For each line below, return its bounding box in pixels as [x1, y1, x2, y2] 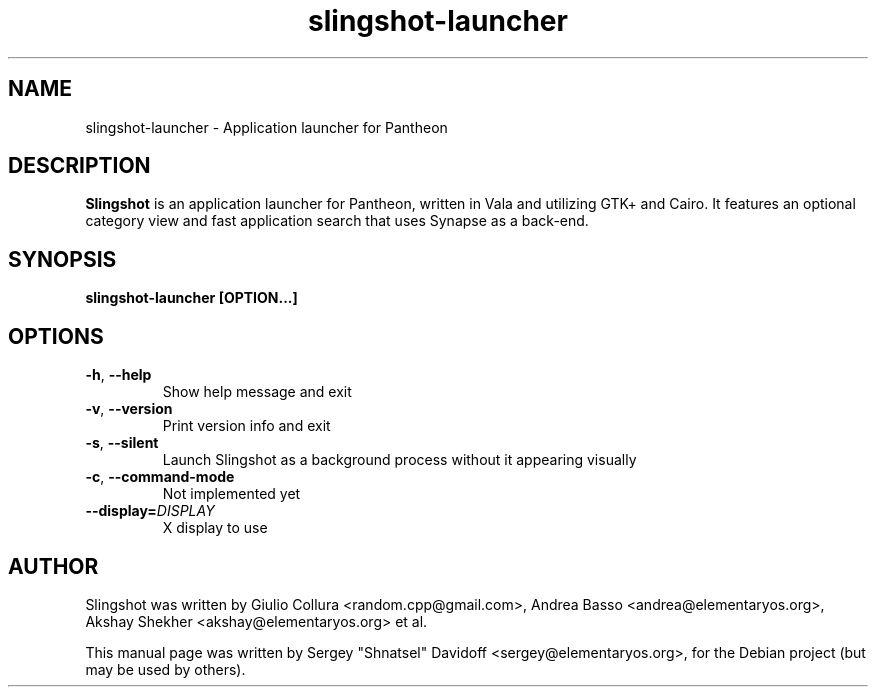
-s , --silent [85, 434, 159, 452]
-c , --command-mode [85, 468, 235, 486]
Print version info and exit [162, 417, 331, 435]
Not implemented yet [162, 485, 301, 503]
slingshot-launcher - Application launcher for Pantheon [85, 118, 448, 136]
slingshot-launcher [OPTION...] [85, 289, 298, 307]
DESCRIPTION [8, 153, 151, 179]
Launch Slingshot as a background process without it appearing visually [162, 451, 637, 469]
